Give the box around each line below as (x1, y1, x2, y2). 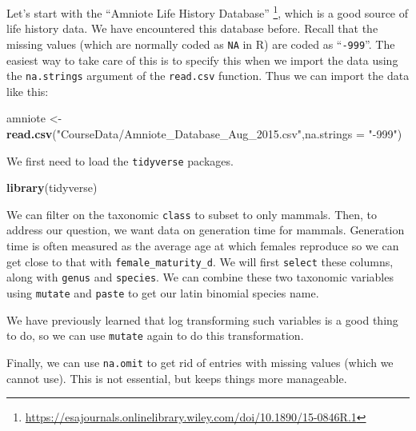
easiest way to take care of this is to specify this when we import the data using (6, 51, 398, 68)
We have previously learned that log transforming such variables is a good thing (6, 311, 398, 328)
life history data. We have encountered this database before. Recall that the (6, 20, 378, 37)
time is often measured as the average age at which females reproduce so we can (6, 237, 399, 254)
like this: (6, 82, 49, 99)
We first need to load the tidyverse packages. (6, 152, 234, 169)
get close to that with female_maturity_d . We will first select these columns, (6, 253, 394, 269)
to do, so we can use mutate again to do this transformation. (6, 327, 304, 344)
